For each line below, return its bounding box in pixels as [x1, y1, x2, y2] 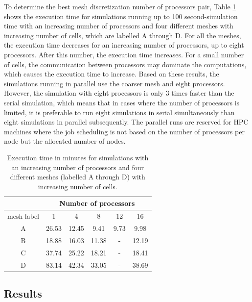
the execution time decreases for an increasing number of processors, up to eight [4, 40, 244, 50]
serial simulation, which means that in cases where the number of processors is [4, 97, 240, 107]
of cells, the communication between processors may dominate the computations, [4, 59, 247, 69]
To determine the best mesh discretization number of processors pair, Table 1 [4, 1, 236, 11]
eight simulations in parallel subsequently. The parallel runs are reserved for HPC [4, 117, 249, 127]
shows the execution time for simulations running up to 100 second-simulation [4, 11, 238, 21]
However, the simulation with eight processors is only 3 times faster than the [4, 88, 234, 98]
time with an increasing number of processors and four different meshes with [4, 21, 233, 31]
